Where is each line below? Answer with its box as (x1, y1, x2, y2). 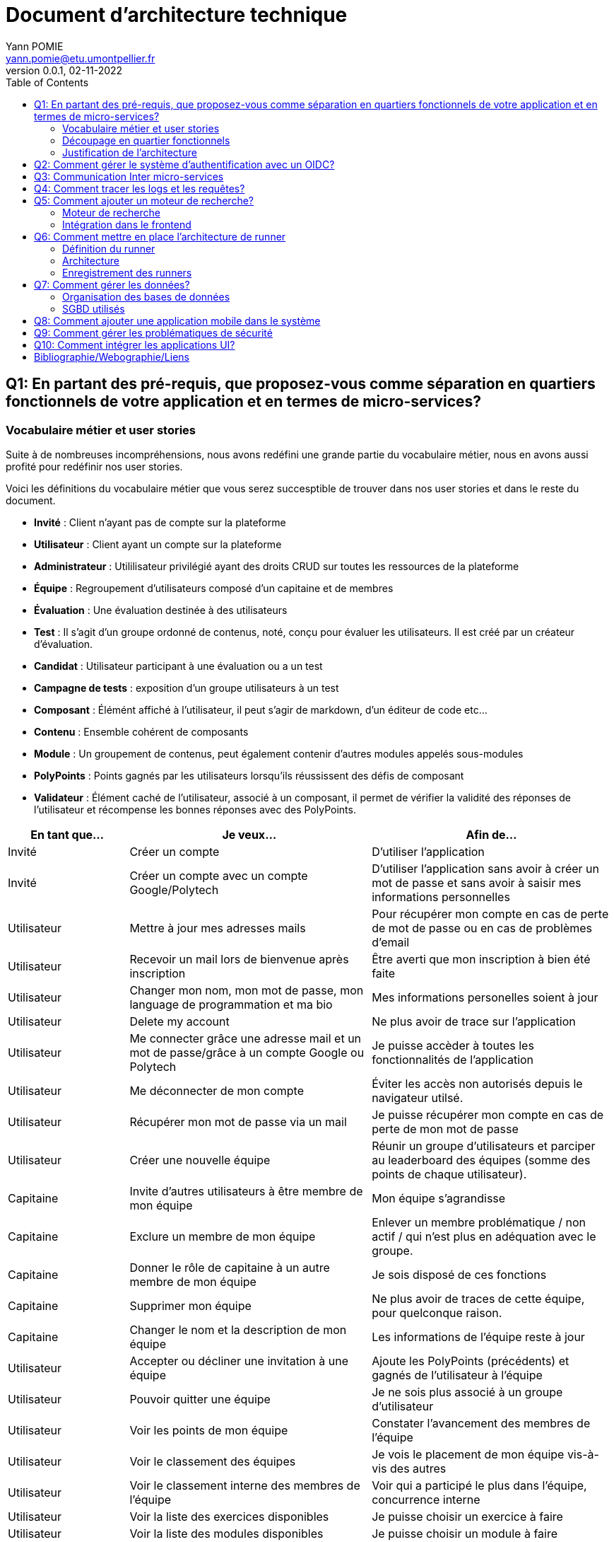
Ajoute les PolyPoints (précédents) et (372, 1353, 569, 1368)
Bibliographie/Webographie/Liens (34, 350, 189, 363)
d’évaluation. (34, 637, 93, 650)
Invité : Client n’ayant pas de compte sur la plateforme (34, 516, 286, 528)
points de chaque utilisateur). (372, 1166, 527, 1181)
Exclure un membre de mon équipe (129, 1229, 316, 1244)
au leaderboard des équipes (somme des (372, 1152, 591, 1167)
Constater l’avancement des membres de (372, 1415, 591, 1430)
